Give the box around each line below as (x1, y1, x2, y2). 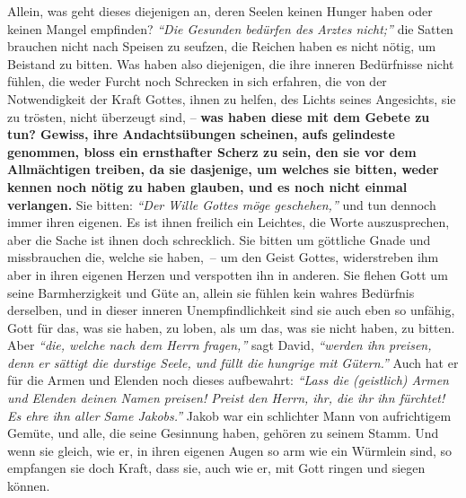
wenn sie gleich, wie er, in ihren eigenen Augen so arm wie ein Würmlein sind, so (7, 441, 453, 459)
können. (7, 476, 50, 495)
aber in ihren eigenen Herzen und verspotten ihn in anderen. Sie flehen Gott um (7, 265, 448, 284)
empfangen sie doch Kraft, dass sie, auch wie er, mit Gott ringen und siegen (7, 459, 426, 477)
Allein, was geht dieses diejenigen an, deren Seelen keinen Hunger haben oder (7, 2, 433, 20)
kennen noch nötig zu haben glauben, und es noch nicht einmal (7, 177, 408, 196)
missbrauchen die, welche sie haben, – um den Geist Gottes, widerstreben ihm (7, 248, 439, 266)
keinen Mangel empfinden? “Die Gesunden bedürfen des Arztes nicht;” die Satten (7, 19, 453, 38)
